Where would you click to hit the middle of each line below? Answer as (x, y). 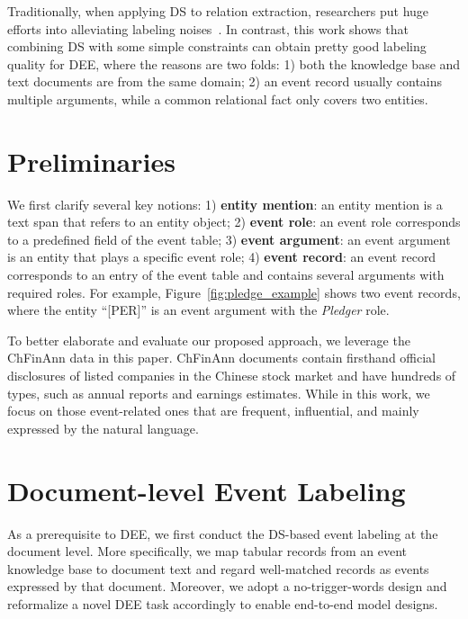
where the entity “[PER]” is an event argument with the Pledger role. (198, 310)
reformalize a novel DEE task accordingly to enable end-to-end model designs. (223, 603)
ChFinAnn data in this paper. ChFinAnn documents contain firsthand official (221, 358)
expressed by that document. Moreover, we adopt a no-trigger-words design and (227, 586)
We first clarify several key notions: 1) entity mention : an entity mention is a (225, 204)
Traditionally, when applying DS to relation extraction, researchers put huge (218, 11)
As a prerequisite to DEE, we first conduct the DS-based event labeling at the (223, 533)
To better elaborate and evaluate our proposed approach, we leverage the (209, 340)
